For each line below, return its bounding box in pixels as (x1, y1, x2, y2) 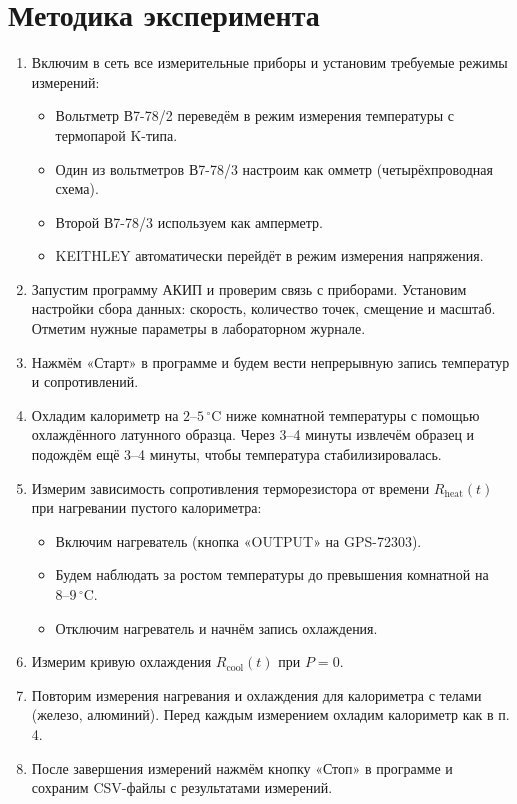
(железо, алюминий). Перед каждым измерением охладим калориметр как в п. (31, 704, 510, 725)
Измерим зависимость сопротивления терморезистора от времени (31, 477, 430, 498)
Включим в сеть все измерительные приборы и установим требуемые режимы (31, 52, 508, 73)
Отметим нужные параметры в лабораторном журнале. (31, 318, 366, 339)
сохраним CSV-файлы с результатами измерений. (31, 777, 333, 798)
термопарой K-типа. (55, 124, 178, 145)
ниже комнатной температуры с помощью (225, 404, 480, 425)
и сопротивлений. (31, 371, 139, 392)
